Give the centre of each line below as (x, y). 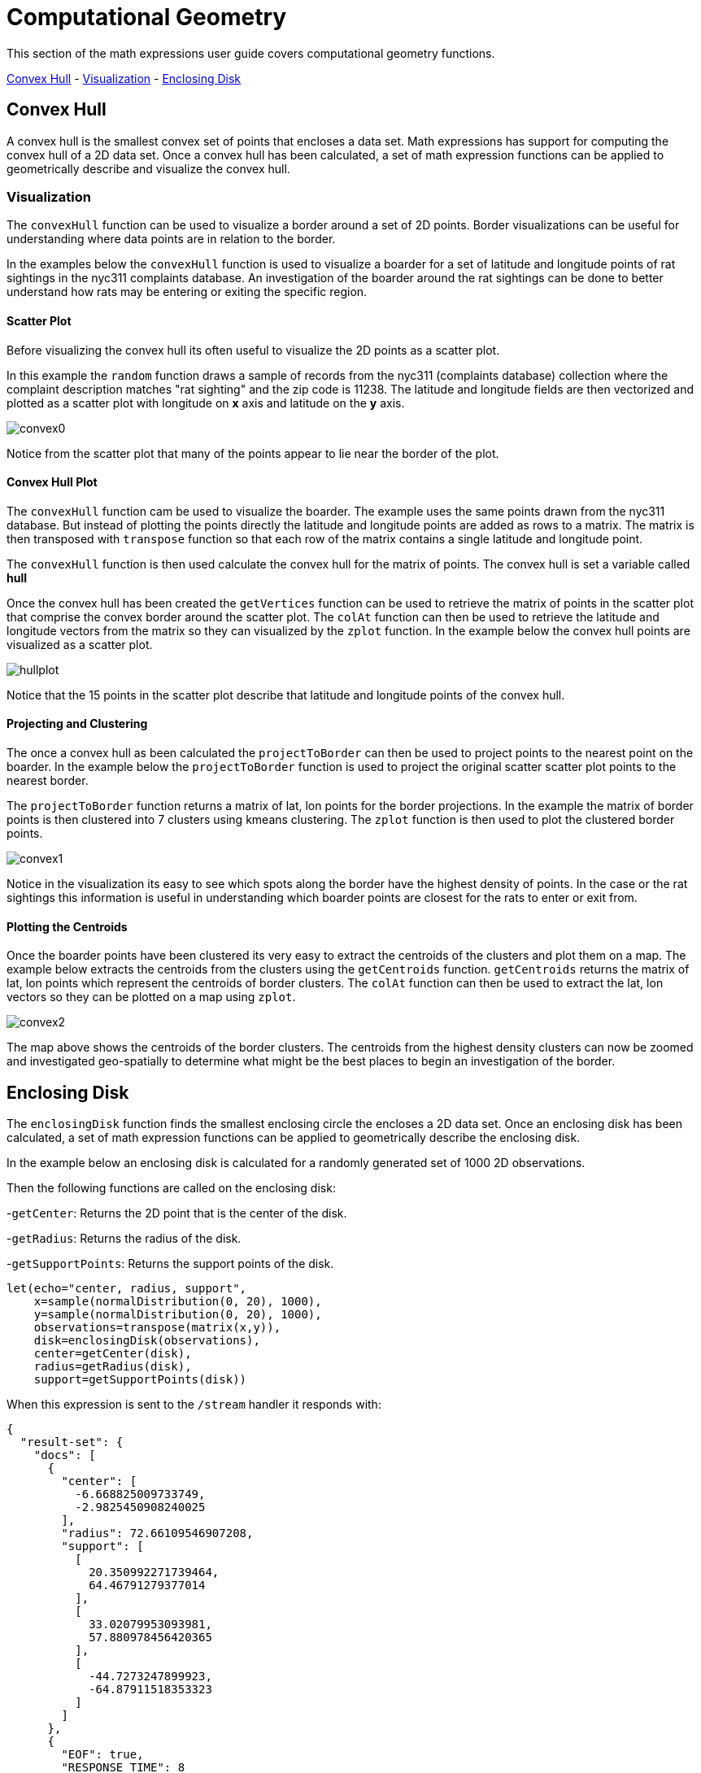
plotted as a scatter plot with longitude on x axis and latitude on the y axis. (206, 403)
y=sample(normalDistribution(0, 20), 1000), (178, 1315)
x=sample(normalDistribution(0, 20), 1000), (178, 1302)
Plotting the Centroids (67, 926)
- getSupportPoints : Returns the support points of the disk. (170, 1264)
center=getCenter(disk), (113, 1354)
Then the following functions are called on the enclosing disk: (171, 1188)
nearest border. (48, 780)
